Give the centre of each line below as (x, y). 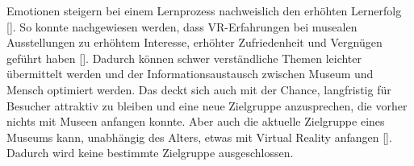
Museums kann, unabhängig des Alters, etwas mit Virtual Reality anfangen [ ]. (199, 137)
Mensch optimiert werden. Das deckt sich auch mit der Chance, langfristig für (199, 89)
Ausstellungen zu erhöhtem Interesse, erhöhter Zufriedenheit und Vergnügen (194, 42)
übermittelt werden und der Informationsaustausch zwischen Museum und (190, 74)
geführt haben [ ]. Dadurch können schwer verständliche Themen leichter (184, 58)
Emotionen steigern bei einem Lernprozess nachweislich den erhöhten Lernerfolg (204, 10)
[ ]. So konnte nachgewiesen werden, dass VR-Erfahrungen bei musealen (182, 26)
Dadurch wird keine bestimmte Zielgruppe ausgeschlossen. (150, 153)
